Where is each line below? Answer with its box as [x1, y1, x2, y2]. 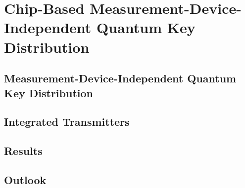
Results [4, 143, 43, 158]
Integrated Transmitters [4, 114, 130, 129]
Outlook [4, 172, 47, 187]
